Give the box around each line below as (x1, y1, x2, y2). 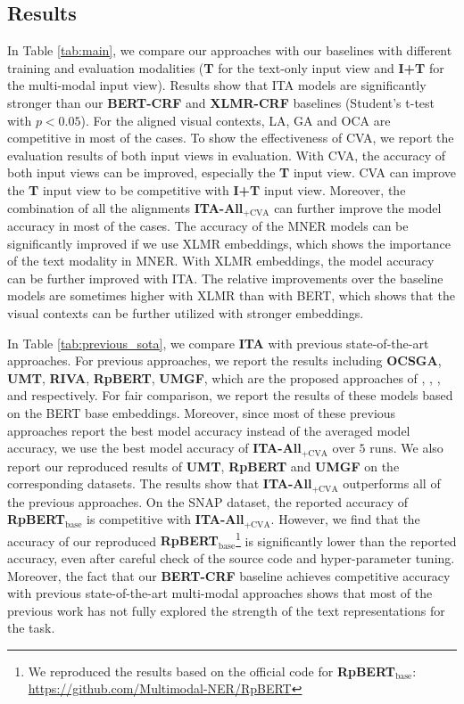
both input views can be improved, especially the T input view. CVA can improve (7, 163, 457, 182)
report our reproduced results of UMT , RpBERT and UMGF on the (7, 456, 400, 475)
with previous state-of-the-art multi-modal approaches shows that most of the (7, 584, 433, 602)
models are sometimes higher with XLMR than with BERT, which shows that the (7, 286, 455, 305)
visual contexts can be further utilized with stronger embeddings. (7, 303, 364, 322)
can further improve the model (274, 198, 442, 217)
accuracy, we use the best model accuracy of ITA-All (7, 438, 302, 457)
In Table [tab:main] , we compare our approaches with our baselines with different (7, 41, 452, 60)
